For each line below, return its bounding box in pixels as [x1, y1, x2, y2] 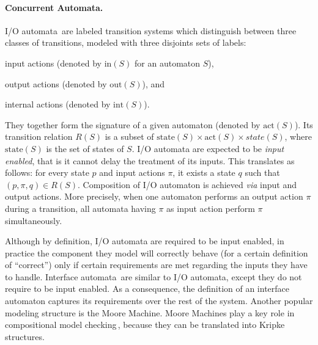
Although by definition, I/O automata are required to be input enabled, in [5, 234, 284, 247]
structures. [5, 330, 45, 343]
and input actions [99, 166, 165, 179]
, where [284, 130, 312, 143]
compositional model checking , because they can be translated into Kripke [5, 318, 285, 331]
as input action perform [166, 202, 255, 214]
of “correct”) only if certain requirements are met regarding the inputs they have [5, 258, 308, 271]
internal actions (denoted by [5, 98, 111, 111]
